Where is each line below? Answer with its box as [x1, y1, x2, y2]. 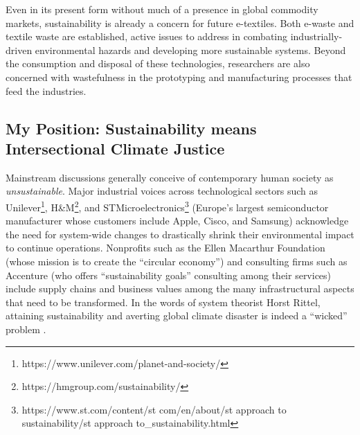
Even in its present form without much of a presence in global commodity [6, 2, 318, 16]
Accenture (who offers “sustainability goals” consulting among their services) [6, 267, 332, 282]
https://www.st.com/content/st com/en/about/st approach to [21, 402, 287, 416]
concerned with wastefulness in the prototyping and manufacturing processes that [6, 69, 352, 84]
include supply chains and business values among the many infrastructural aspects [6, 281, 354, 296]
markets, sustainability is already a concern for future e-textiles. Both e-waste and [6, 15, 354, 30]
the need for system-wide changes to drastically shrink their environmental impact [6, 227, 354, 241]
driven [6, 42, 33, 57]
